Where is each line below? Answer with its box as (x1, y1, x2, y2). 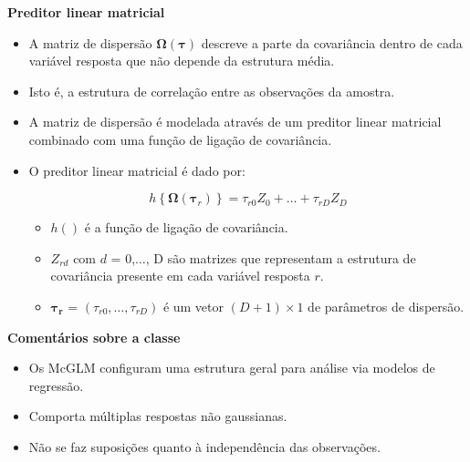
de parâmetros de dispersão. (308, 296, 465, 315)
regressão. (28, 375, 84, 395)
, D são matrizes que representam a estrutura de (145, 248, 416, 267)
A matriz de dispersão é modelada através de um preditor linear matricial (28, 112, 442, 131)
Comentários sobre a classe (7, 327, 181, 346)
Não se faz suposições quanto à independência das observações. (28, 436, 381, 456)
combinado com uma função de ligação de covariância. (28, 129, 332, 149)
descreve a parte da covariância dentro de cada (201, 33, 463, 52)
